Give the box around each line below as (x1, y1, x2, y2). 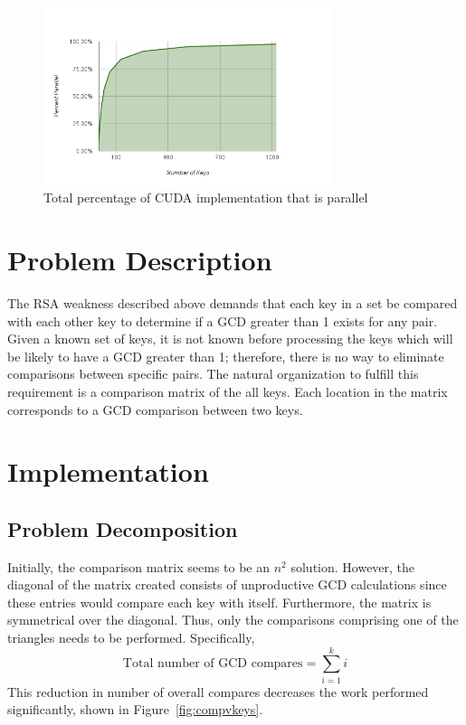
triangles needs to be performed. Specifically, (7, 628, 255, 647)
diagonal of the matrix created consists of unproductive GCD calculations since (7, 575, 447, 594)
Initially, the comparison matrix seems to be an (7, 557, 271, 576)
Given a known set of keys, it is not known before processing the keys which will (7, 329, 453, 348)
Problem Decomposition (7, 514, 238, 542)
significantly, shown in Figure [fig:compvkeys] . (7, 700, 263, 719)
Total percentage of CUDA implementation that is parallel (43, 188, 368, 207)
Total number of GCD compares (122, 657, 303, 671)
